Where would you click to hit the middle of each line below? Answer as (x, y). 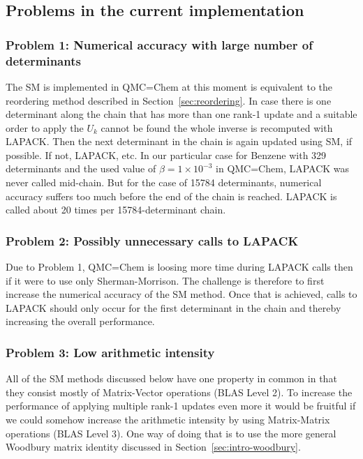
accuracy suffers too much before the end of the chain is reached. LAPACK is (171, 196)
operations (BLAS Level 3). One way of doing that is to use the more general (171, 433)
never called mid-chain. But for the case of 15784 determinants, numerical (164, 182)
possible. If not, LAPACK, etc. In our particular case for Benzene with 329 (166, 155)
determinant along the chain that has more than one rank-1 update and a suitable (181, 114)
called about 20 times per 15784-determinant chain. (116, 210)
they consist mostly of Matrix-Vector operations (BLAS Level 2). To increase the (179, 392)
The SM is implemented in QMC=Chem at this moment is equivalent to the (169, 86)
